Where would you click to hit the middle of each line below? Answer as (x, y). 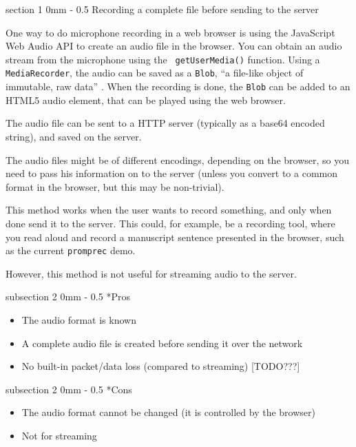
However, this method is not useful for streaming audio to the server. (151, 273)
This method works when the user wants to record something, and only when (169, 210)
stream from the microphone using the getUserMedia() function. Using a (163, 59)
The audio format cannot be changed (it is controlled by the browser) (168, 412)
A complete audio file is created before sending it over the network (162, 343)
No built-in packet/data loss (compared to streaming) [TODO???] (161, 366)
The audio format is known (79, 319)
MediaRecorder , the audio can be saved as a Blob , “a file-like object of (155, 73)
